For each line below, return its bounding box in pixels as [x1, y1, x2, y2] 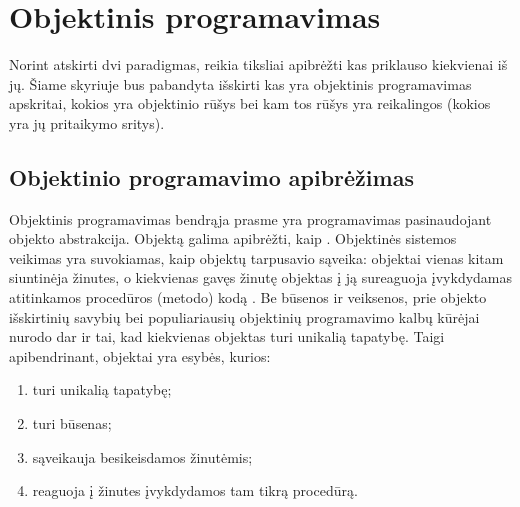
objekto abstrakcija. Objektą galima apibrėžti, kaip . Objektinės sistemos [9, 228, 457, 249]
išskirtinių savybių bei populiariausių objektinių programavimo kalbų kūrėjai [9, 306, 480, 327]
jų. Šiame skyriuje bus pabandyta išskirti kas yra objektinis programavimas [9, 73, 472, 94]
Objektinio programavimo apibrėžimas [9, 161, 414, 192]
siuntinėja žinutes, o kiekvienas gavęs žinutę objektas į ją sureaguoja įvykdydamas [9, 267, 513, 288]
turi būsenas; [32, 413, 112, 434]
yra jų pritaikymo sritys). [9, 112, 165, 133]
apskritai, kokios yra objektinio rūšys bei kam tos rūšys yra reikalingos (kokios [9, 93, 491, 114]
